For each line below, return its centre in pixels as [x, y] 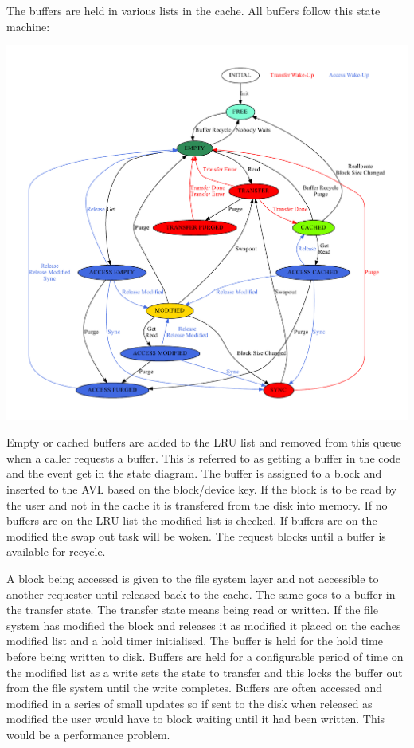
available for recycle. [56, 551]
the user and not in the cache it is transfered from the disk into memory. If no [197, 504]
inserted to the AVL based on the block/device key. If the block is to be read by [202, 489]
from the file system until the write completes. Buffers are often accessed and [195, 688]
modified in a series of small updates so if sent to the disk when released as [189, 703]
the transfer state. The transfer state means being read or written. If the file [192, 610]
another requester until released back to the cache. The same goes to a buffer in [201, 594]
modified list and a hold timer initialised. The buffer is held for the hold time [195, 641]
